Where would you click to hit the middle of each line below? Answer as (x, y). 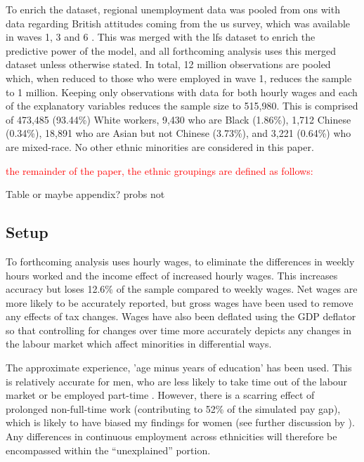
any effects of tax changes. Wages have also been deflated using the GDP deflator (181, 316)
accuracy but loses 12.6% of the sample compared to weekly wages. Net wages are (182, 289)
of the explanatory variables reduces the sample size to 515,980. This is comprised (182, 106)
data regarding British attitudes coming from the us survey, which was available (178, 23)
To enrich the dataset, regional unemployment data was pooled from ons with (173, 9)
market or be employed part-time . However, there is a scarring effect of (160, 395)
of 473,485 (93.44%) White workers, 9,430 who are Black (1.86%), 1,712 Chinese (178, 119)
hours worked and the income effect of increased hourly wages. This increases (172, 275)
